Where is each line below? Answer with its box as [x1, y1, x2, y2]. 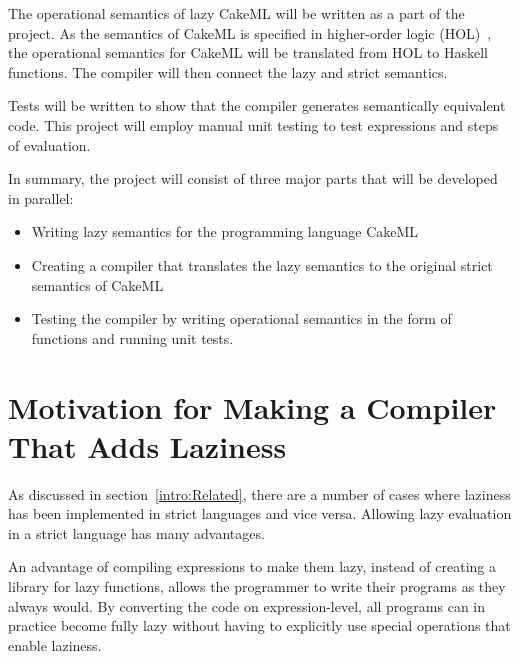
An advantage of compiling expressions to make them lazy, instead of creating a [8, 556, 497, 577]
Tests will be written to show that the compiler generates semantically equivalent [8, 95, 506, 116]
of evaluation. [8, 134, 91, 155]
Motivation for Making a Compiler [8, 386, 497, 427]
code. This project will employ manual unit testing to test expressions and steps [8, 114, 499, 135]
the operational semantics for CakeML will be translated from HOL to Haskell [8, 42, 488, 63]
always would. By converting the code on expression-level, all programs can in [8, 595, 486, 616]
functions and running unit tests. [31, 327, 234, 348]
